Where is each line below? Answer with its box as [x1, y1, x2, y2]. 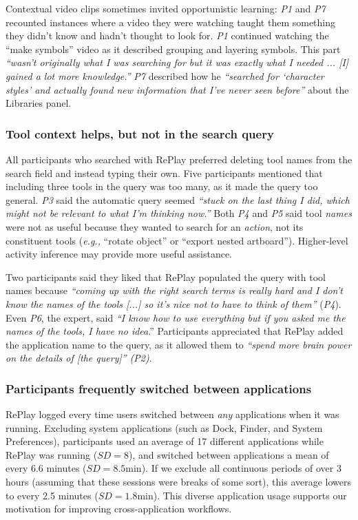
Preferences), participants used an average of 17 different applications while [6, 434, 324, 448]
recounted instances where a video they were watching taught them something [6, 14, 336, 29]
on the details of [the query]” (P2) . [6, 351, 152, 365]
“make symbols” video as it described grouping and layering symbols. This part [6, 41, 341, 56]
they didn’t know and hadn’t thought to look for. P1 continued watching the [6, 28, 329, 43]
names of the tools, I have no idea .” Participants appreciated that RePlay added [6, 324, 344, 338]
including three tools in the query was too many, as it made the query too [6, 179, 318, 194]
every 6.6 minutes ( [6, 461, 87, 475]
